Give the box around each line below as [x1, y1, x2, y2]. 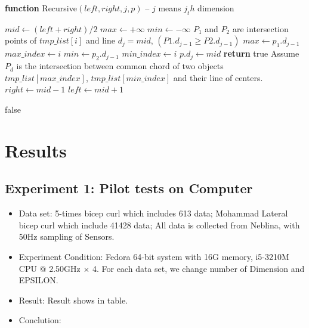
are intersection [232, 22, 289, 35]
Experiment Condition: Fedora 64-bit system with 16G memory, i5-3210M [18, 250, 289, 262]
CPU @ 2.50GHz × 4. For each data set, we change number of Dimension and [18, 262, 305, 274]
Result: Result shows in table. [18, 293, 128, 306]
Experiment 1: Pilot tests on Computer [5, 179, 253, 197]
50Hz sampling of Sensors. [18, 230, 115, 243]
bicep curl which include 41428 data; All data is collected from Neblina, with [18, 218, 300, 231]
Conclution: [18, 314, 61, 326]
